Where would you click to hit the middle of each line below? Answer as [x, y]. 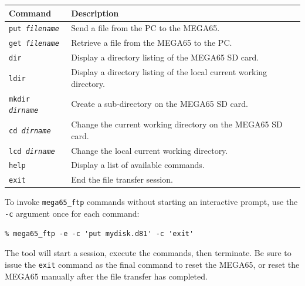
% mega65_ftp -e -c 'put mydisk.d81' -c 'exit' [99, 233]
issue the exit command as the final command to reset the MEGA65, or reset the [152, 264]
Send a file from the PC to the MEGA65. [145, 28]
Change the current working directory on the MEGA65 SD [177, 124]
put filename [34, 29]
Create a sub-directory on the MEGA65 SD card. [160, 104]
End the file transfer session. [122, 179]
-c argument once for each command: [72, 213]
